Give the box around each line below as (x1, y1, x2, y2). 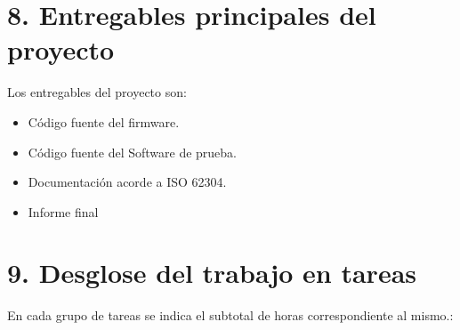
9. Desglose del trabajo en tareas (7, 254, 417, 291)
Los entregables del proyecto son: (7, 83, 187, 101)
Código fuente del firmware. (28, 112, 180, 131)
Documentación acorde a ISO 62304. (28, 173, 227, 191)
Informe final (28, 202, 99, 221)
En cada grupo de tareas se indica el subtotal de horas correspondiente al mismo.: (7, 306, 454, 325)
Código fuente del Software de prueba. (28, 142, 238, 161)
